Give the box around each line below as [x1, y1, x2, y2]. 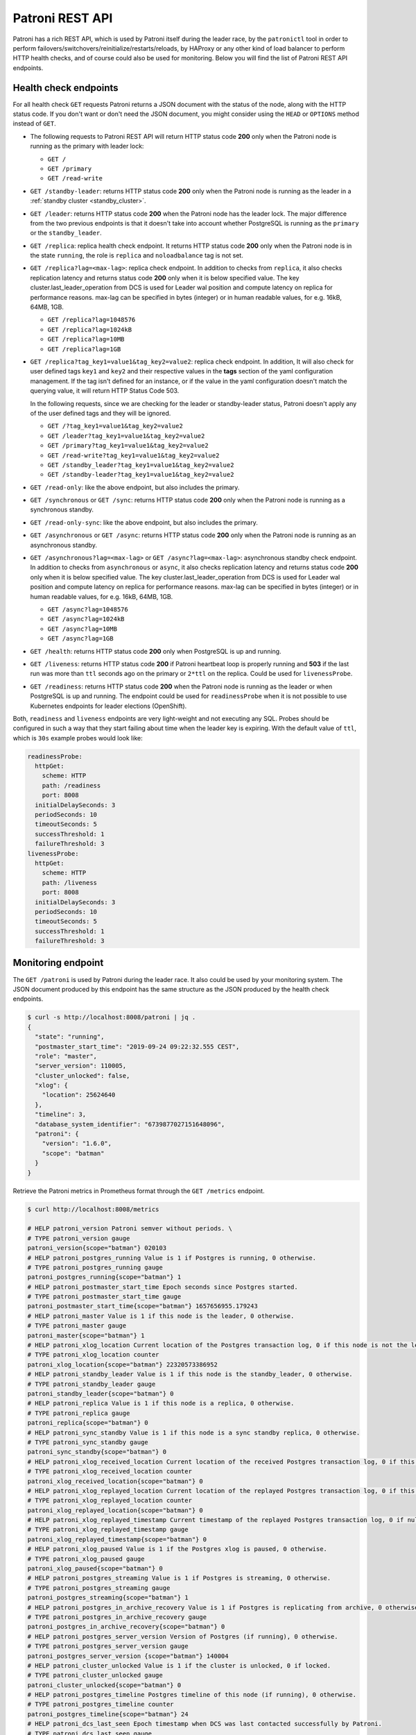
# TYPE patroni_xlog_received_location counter [27, 1468, 192, 1475]
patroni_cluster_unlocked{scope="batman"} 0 [27, 1681, 182, 1689]
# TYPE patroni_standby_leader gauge [27, 1380, 156, 1388]
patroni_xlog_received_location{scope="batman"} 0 [27, 1477, 204, 1485]
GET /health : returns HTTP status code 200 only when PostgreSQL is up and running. [30, 647, 281, 655]
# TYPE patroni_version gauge [27, 1234, 130, 1242]
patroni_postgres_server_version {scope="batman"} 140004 [27, 1652, 229, 1660]
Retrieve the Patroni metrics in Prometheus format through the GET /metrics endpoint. [12, 1187, 265, 1195]
